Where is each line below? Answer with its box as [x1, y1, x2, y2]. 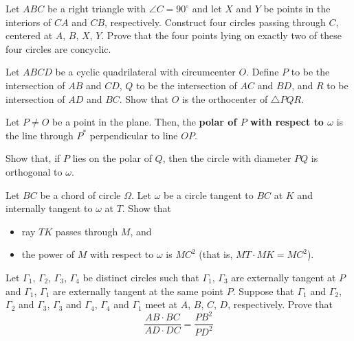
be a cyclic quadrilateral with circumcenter [55, 64, 236, 79]
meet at [145, 297, 178, 311]
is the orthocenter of [181, 91, 268, 106]
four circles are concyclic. [5, 41, 111, 56]
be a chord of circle [40, 187, 121, 202]
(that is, [199, 247, 233, 261]
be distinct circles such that [82, 270, 199, 284]
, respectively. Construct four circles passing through [104, 14, 326, 29]
